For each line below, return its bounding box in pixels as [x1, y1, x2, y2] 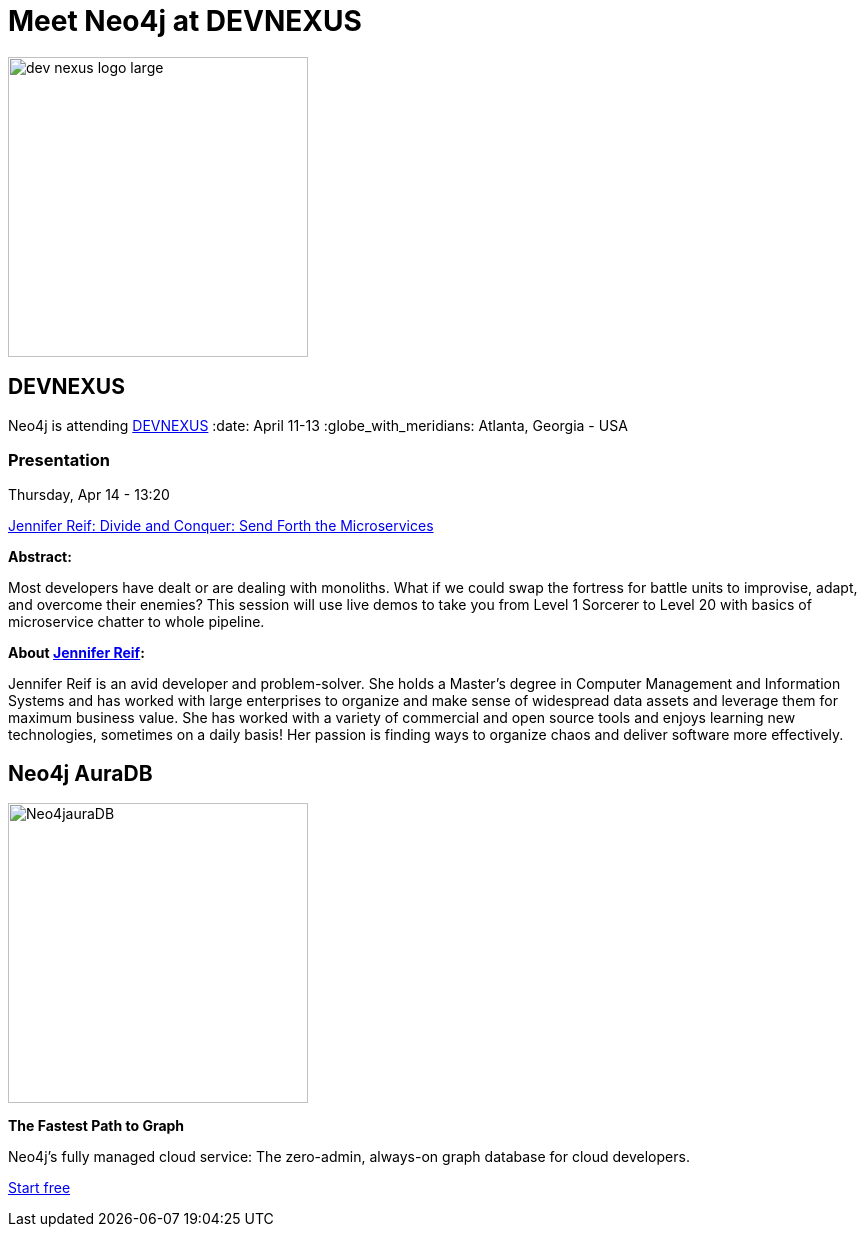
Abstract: [8, 548, 72, 566]
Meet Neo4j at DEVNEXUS [8, 4, 362, 38]
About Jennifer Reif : [8, 644, 145, 662]
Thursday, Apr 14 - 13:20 [8, 486, 170, 504]
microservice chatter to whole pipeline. [8, 613, 265, 631]
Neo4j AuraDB [8, 760, 153, 786]
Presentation [8, 449, 110, 470]
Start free [8, 1179, 71, 1197]
